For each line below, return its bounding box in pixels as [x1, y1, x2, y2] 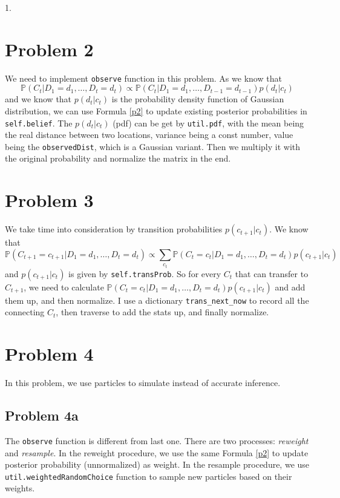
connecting [5, 306, 45, 318]
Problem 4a [5, 406, 79, 425]
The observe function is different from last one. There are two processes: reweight [5, 434, 309, 447]
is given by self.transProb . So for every [68, 267, 221, 280]
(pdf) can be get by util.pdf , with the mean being [113, 116, 304, 129]
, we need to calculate [24, 280, 104, 293]
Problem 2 [5, 36, 94, 61]
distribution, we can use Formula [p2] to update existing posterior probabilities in [5, 104, 307, 117]
